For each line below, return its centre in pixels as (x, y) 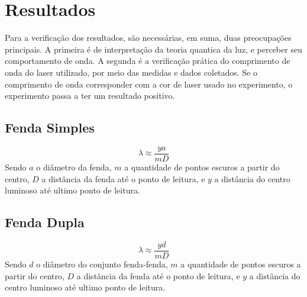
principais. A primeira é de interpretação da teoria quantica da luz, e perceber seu (153, 49)
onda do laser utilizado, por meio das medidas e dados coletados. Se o (131, 72)
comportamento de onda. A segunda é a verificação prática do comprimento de (148, 61)
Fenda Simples (50, 127)
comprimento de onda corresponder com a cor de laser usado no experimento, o (149, 84)
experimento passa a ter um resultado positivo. (90, 96)
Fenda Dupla (45, 222)
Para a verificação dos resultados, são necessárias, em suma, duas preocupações (148, 38)
